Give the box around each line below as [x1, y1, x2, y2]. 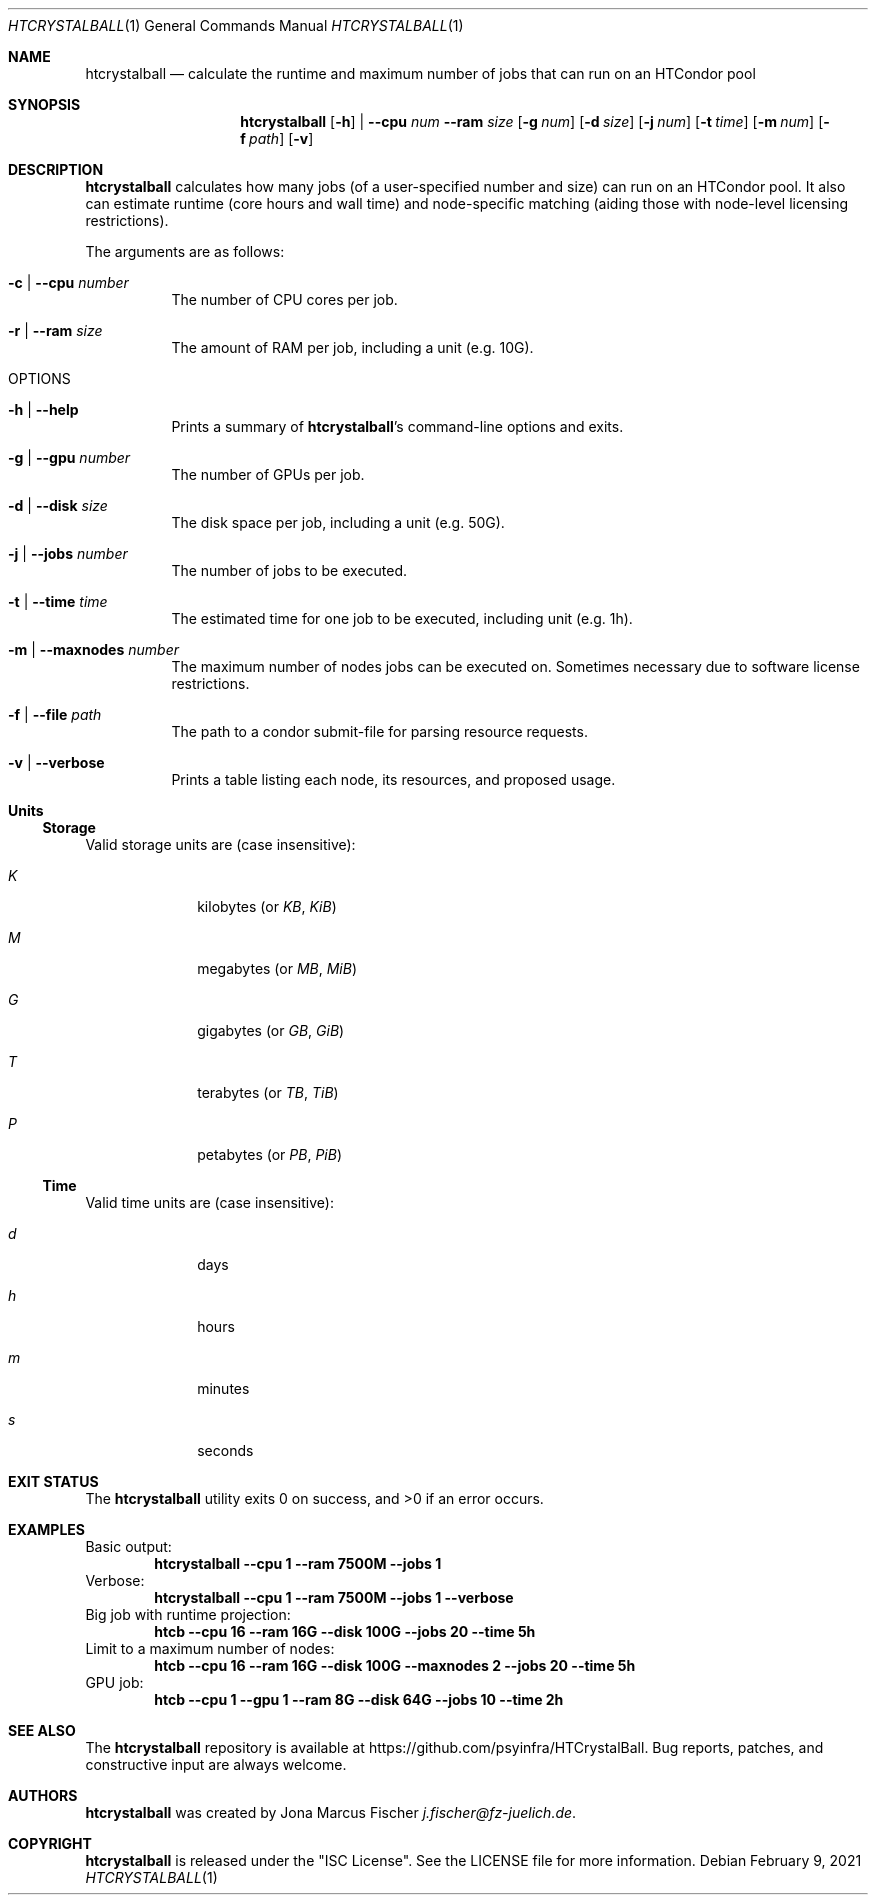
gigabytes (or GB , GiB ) [197, 1022, 345, 1039]
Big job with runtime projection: [85, 1606, 291, 1623]
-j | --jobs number [8, 545, 128, 562]
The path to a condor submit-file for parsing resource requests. [171, 723, 588, 740]
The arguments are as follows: [85, 243, 285, 260]
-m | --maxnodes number [8, 641, 179, 658]
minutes [197, 1380, 250, 1397]
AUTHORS [8, 1787, 78, 1804]
